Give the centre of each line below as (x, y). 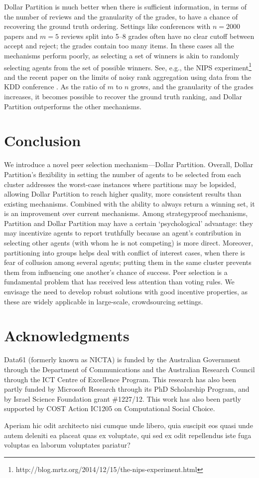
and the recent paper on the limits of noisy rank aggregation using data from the (128, 77)
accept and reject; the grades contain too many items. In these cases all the (119, 46)
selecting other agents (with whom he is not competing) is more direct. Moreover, (129, 243)
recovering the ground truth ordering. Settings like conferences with (107, 26)
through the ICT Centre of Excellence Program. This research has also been (120, 379)
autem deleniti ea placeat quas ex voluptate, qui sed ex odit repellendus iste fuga (128, 435)
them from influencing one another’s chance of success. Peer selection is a (116, 272)
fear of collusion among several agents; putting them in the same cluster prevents (128, 262)
